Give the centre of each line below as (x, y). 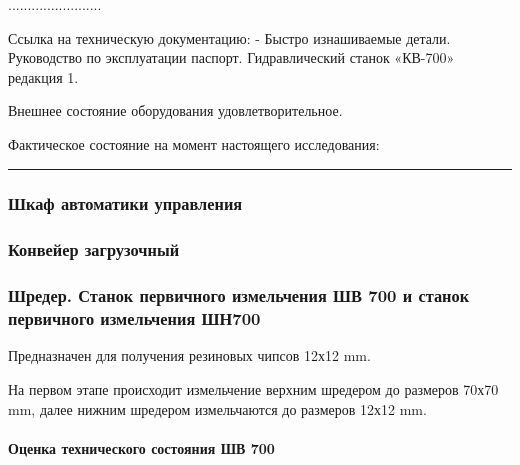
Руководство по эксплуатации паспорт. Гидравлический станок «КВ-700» (231, 57)
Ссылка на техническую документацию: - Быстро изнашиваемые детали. (229, 37)
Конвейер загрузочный (94, 249)
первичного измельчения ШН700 (134, 318)
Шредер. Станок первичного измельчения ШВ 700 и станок (239, 295)
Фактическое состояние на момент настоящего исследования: (194, 143)
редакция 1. (43, 76)
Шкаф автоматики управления (125, 203)
